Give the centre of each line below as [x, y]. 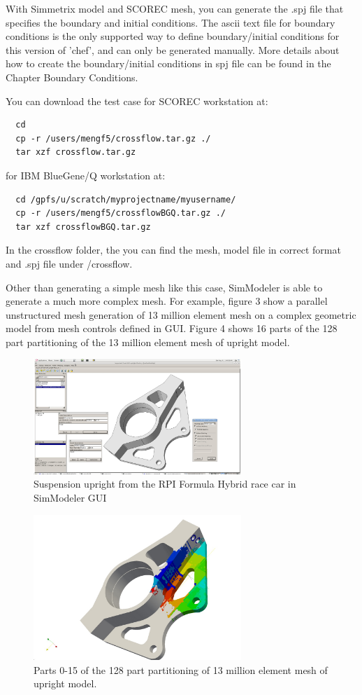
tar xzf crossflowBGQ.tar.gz [83, 227]
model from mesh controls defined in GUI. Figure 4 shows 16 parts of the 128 [172, 328]
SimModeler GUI [70, 497]
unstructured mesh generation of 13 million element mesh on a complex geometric [181, 314]
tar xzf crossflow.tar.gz [76, 152]
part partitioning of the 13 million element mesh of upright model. [148, 342]
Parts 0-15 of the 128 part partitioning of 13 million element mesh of [181, 669]
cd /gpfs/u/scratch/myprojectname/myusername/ [126, 199]
